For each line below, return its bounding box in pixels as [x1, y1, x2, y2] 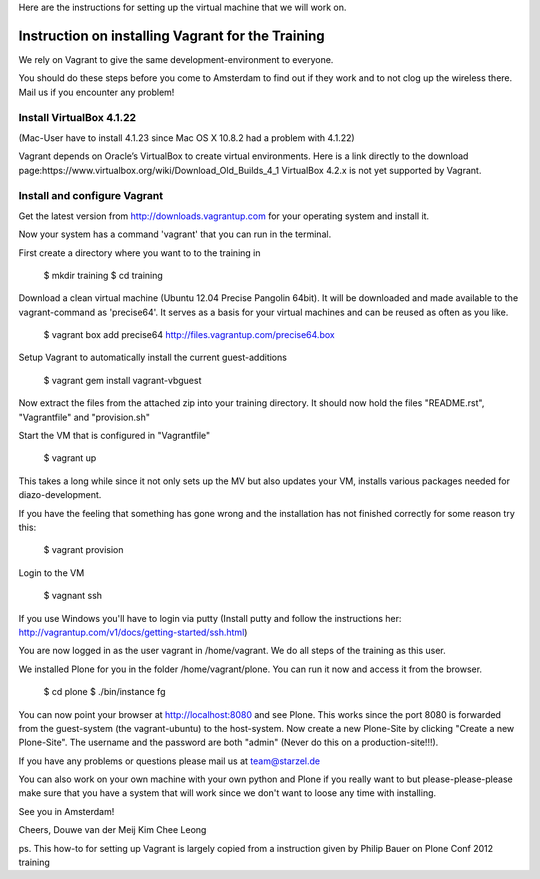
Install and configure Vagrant [18, 189, 164, 203]
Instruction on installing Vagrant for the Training [18, 27, 325, 44]
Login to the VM [18, 566, 85, 579]
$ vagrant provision [43, 544, 124, 556]
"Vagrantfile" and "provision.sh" [18, 411, 150, 423]
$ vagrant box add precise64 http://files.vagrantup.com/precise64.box [43, 329, 335, 341]
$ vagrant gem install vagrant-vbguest [43, 374, 202, 386]
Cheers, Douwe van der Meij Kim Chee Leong [18, 824, 207, 836]
